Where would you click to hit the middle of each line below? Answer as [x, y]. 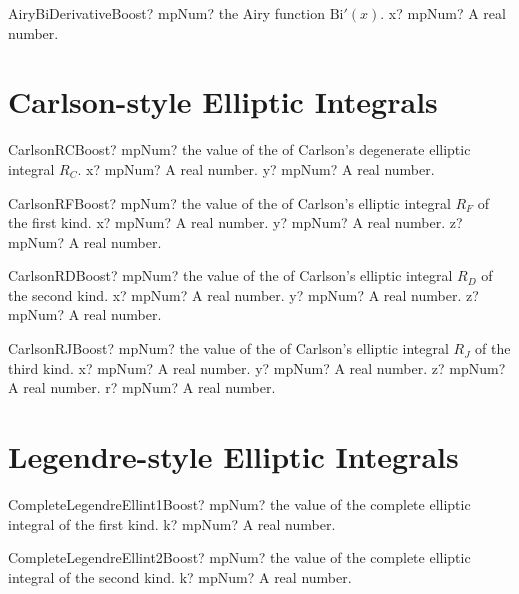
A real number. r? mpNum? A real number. [142, 387]
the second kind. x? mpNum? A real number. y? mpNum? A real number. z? [243, 294]
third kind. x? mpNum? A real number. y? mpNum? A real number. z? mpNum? [257, 367]
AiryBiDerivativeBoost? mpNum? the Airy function [166, 13]
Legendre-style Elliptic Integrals [233, 456]
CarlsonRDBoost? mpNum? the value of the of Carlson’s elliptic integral [230, 275]
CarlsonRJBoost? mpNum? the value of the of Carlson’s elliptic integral [228, 348]
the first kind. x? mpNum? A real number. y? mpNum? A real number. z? [235, 222]
